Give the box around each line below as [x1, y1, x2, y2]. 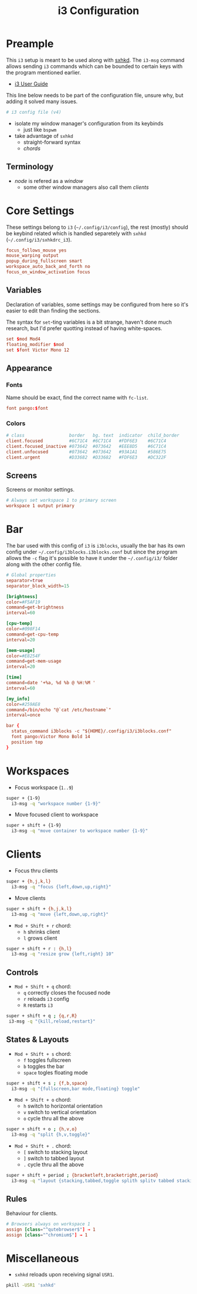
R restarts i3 [23, 1001, 53, 1009]
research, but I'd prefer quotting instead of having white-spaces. [6, 324, 162, 332]
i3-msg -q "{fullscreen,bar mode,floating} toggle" [11, 1086, 141, 1092]
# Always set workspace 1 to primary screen [6, 497, 117, 504]
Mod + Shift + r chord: [14, 922, 72, 929]
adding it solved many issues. [6, 98, 78, 105]
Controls [6, 967, 39, 977]
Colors [6, 419, 26, 427]
